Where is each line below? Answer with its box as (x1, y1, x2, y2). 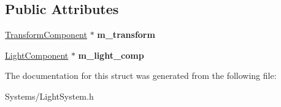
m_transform (97, 28, 155, 41)
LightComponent (5, 48, 69, 61)
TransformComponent (5, 28, 87, 41)
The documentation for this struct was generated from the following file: (5, 69, 277, 82)
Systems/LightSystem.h (5, 89, 94, 102)
